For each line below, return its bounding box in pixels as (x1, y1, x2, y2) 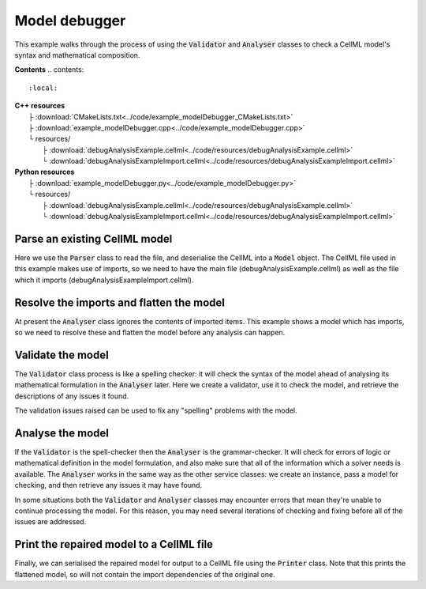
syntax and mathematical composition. (14, 50, 140, 59)
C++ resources (14, 101, 65, 111)
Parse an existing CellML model (14, 232, 173, 245)
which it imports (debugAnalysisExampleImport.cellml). (14, 275, 194, 285)
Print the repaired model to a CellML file (14, 538, 213, 551)
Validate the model (14, 348, 110, 361)
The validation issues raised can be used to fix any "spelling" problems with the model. (14, 406, 297, 415)
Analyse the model (14, 426, 110, 440)
